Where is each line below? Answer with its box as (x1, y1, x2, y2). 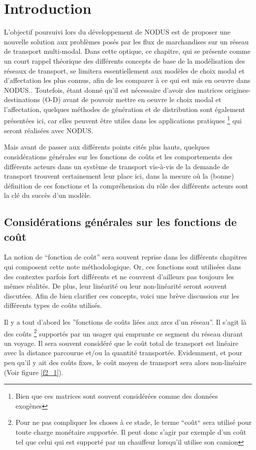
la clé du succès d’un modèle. (4, 190, 92, 200)
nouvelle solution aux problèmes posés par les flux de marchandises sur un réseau (4, 36, 249, 46)
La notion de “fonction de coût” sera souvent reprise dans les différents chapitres (4, 252, 247, 262)
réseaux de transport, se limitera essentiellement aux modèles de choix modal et (4, 65, 245, 75)
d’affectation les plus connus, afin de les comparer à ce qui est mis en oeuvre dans (4, 75, 251, 85)
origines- (225, 84, 251, 95)
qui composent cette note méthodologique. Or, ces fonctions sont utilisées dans (4, 262, 241, 272)
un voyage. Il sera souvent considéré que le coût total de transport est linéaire (4, 337, 239, 348)
